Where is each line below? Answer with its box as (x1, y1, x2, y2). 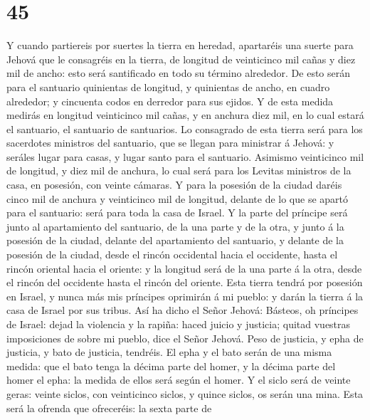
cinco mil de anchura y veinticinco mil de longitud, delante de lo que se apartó (6, 191, 349, 206)
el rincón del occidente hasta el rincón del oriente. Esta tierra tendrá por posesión (6, 275, 363, 290)
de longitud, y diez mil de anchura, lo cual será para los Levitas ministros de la (6, 163, 351, 178)
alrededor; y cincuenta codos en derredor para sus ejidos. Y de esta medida (6, 93, 334, 108)
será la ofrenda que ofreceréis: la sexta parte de (6, 400, 212, 415)
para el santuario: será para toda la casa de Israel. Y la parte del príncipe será (6, 205, 348, 220)
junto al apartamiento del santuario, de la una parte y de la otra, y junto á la (6, 219, 344, 233)
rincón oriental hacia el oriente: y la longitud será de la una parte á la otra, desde (6, 261, 362, 275)
